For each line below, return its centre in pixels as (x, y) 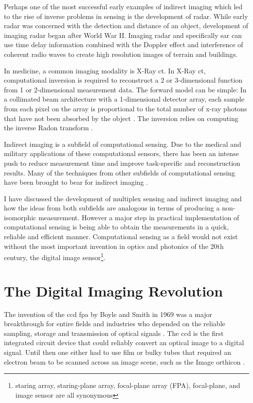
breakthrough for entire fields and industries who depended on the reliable (115, 324)
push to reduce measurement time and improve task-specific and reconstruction (122, 163)
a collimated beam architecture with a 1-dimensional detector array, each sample (124, 99)
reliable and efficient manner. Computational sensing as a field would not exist (121, 237)
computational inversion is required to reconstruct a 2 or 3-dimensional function (123, 80)
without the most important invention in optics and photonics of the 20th (114, 246)
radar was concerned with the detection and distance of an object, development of (126, 26)
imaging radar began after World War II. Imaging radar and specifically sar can (123, 35)
